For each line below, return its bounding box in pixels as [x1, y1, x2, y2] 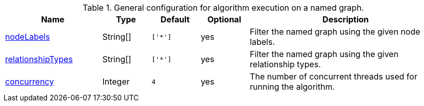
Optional [207, 14, 241, 24]
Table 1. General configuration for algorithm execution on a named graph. [82, 3, 364, 13]
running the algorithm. [250, 82, 335, 92]
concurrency [5, 76, 54, 87]
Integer [102, 76, 130, 87]
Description [322, 14, 369, 24]
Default [160, 14, 190, 24]
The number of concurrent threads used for [250, 71, 417, 82]
